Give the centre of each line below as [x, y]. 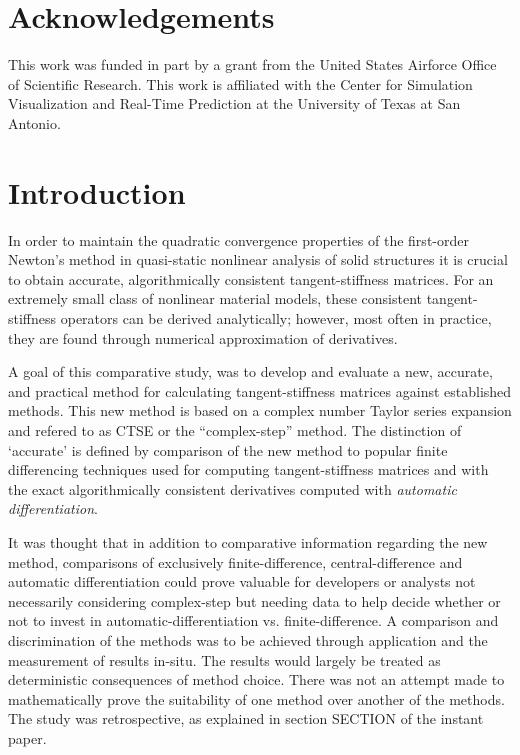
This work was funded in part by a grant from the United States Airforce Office [252, 64]
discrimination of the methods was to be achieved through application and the [248, 639]
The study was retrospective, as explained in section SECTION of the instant [246, 718]
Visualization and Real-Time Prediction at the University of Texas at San [234, 103]
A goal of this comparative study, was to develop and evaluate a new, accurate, [250, 371]
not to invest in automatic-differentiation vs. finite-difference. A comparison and [253, 620]
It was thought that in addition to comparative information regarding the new [248, 541]
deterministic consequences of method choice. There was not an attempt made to [256, 679]
